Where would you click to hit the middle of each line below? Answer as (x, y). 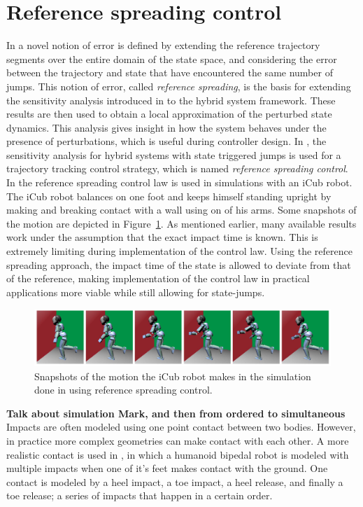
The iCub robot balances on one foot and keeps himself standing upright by (169, 196)
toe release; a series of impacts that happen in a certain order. (140, 495)
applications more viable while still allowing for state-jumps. (136, 292)
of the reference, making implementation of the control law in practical (158, 278)
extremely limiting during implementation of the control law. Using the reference (179, 251)
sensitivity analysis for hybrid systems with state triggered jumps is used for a (174, 154)
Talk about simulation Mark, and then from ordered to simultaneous (176, 413)
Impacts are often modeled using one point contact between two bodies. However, (181, 427)
